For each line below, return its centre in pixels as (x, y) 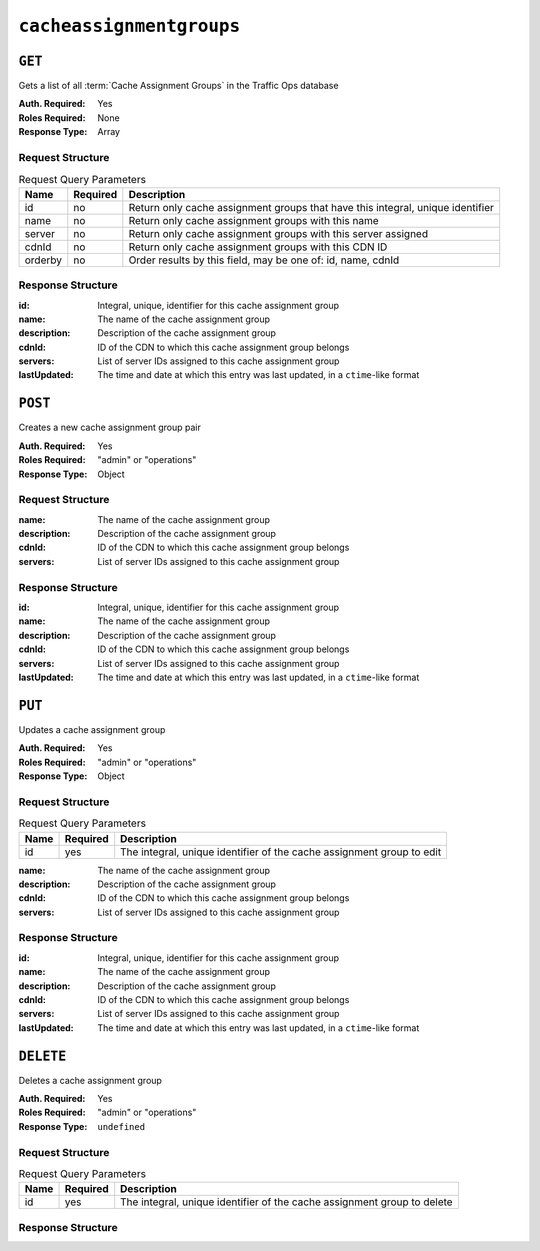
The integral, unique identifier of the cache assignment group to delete (287, 1202)
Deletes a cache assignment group (90, 1080)
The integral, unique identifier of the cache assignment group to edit (281, 852)
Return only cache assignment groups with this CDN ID (258, 247)
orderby (43, 260)
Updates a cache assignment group (92, 729)
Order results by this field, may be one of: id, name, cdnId (264, 260)
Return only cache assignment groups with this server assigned (278, 233)
